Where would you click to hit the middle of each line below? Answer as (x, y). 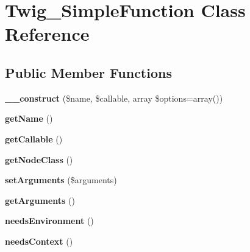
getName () (29, 118)
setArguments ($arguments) (61, 180)
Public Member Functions (88, 72)
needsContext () (39, 241)
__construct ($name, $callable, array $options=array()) (114, 98)
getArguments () (40, 200)
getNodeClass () (39, 159)
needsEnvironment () (49, 221)
